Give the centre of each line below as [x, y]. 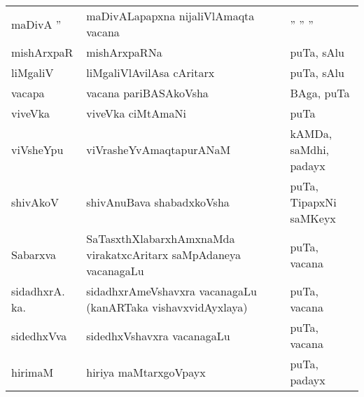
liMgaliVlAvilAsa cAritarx [150, 72]
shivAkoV [35, 202]
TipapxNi [313, 202]
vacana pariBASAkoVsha [147, 93]
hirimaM [33, 372]
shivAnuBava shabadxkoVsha [158, 202]
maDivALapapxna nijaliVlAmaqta [170, 16]
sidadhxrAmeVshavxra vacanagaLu [171, 291]
